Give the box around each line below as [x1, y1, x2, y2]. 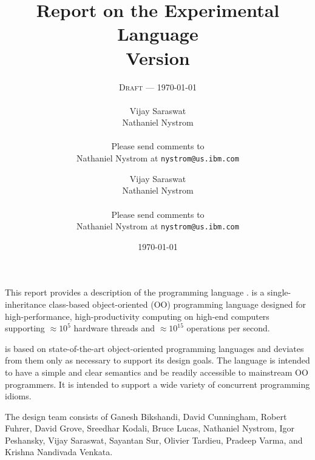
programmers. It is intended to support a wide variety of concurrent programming [5, 377, 310, 390]
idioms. [5, 390, 32, 402]
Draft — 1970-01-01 [119, 80, 197, 93]
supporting [5, 322, 45, 334]
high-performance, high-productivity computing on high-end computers [5, 309, 269, 322]
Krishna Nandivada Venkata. [5, 445, 113, 458]
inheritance [5, 297, 46, 310]
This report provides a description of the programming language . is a [5, 286, 265, 299]
